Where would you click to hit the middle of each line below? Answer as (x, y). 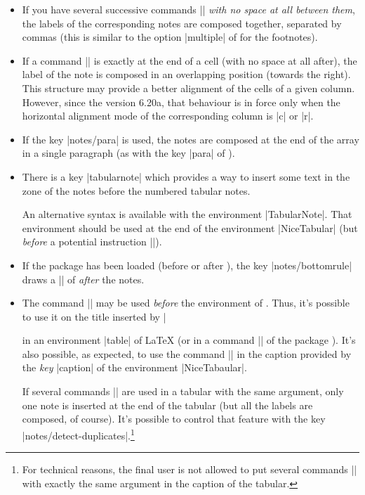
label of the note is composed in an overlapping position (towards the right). (186, 74)
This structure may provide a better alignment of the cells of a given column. (188, 88)
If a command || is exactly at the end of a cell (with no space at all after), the (190, 60)
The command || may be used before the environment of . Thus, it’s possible (186, 303)
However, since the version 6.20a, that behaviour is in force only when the (181, 102)
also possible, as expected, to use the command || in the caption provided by (187, 353)
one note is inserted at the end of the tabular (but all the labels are (167, 405)
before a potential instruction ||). (92, 242)
